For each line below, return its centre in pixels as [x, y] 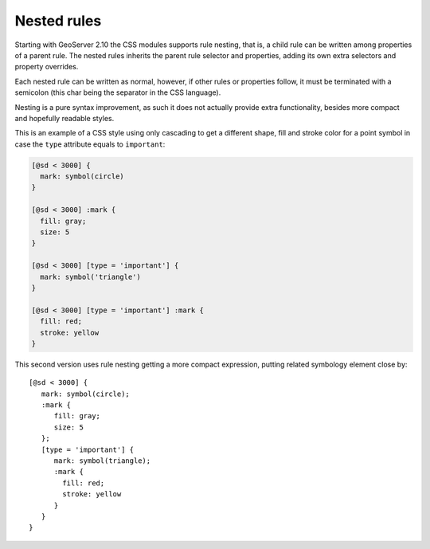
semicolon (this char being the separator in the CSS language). [118, 92]
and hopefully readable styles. [64, 118]
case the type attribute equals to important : [90, 144]
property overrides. [47, 67]
